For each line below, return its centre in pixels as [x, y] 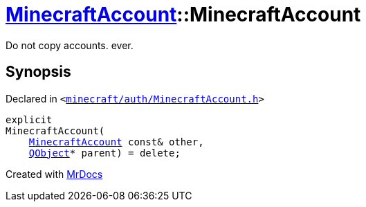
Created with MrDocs [54, 174]
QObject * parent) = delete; [104, 153]
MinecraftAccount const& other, [116, 142]
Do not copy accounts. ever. [70, 45]
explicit [29, 119]
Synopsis [38, 72]
